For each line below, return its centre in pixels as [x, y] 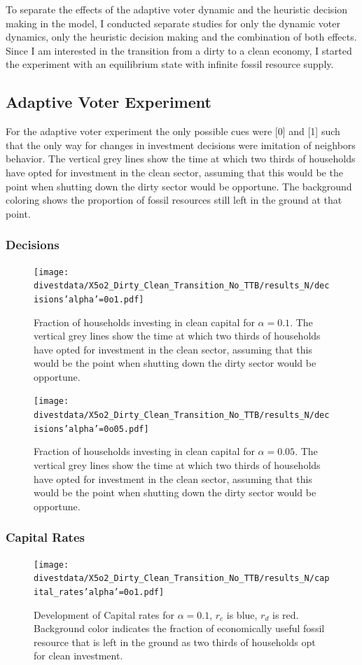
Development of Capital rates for [104, 614]
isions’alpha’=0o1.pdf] [89, 299]
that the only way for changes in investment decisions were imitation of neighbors [181, 145]
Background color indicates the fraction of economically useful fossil [179, 628]
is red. [285, 614]
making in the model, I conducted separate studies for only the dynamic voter [173, 23]
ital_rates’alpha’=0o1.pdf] [99, 592]
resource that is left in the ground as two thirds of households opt [175, 642]
